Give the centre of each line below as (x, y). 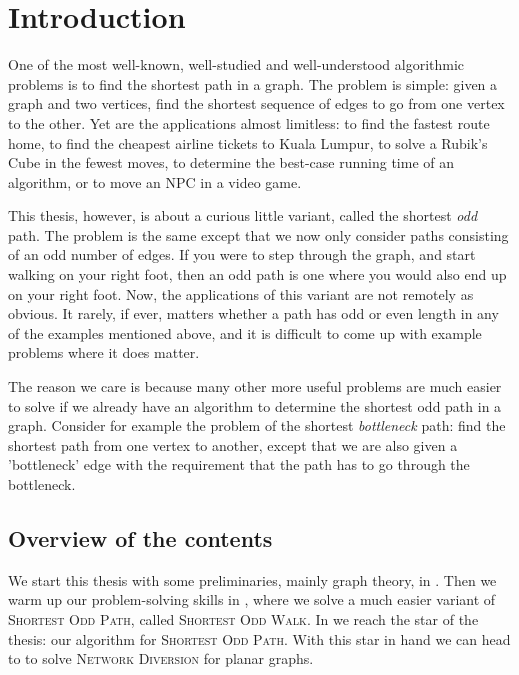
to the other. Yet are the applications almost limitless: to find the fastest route (249, 122)
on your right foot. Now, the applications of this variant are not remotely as (241, 293)
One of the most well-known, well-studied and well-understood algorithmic (236, 64)
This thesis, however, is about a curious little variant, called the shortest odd (243, 215)
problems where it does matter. (104, 352)
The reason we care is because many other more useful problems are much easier (255, 386)
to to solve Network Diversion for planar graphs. (161, 658)
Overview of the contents (140, 537)
